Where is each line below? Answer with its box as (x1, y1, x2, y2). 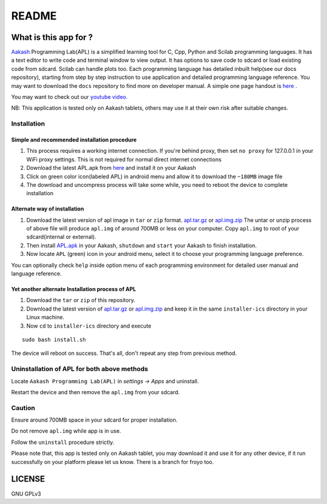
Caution (11, 403, 36, 412)
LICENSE (11, 474, 45, 485)
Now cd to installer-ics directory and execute (26, 322, 151, 329)
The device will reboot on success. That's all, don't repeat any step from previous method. (11, 349, 237, 357)
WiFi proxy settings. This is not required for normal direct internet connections (26, 155, 222, 163)
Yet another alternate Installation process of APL (11, 286, 136, 293)
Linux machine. (26, 314, 65, 321)
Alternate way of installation (11, 205, 84, 212)
